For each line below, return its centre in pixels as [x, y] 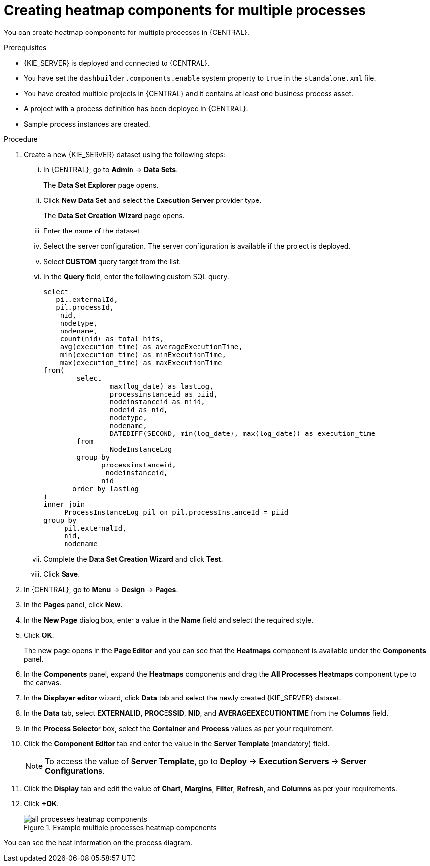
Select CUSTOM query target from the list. [112, 261]
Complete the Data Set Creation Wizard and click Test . [133, 559]
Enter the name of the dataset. [93, 231]
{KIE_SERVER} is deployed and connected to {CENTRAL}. [117, 63]
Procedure [21, 139]
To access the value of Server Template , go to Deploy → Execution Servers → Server [206, 761]
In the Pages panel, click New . [73, 604]
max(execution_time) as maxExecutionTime [141, 362]
